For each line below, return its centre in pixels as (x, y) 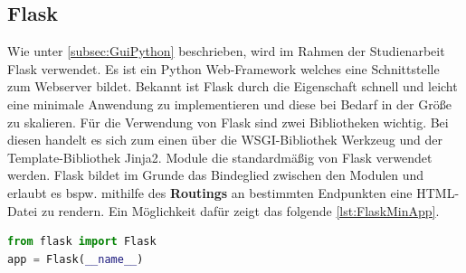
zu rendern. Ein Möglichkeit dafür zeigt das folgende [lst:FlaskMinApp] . (240, 210)
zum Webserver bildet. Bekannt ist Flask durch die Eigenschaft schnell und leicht (233, 86)
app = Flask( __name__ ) (76, 259)
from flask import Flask (82, 242)
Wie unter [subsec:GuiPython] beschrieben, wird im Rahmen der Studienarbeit (226, 51)
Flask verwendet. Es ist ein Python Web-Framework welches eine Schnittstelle (223, 68)
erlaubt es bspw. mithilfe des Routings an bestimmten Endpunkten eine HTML (231, 192)
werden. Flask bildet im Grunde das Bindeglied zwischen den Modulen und (216, 175)
